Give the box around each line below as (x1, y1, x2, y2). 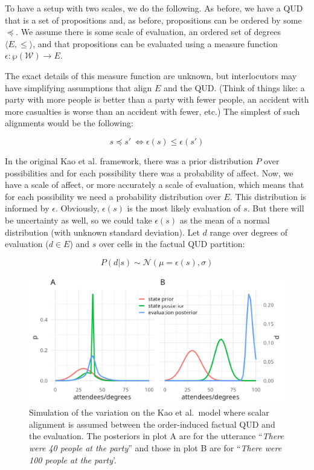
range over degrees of (210, 225, 288, 238)
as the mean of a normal (179, 213, 270, 226)
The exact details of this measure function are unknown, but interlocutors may (5, 69, 297, 82)
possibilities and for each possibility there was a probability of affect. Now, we (5, 166, 293, 179)
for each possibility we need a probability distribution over (5, 190, 221, 202)
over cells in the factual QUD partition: (99, 237, 245, 250)
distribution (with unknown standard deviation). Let (5, 225, 200, 238)
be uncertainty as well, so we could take (5, 213, 152, 226)
